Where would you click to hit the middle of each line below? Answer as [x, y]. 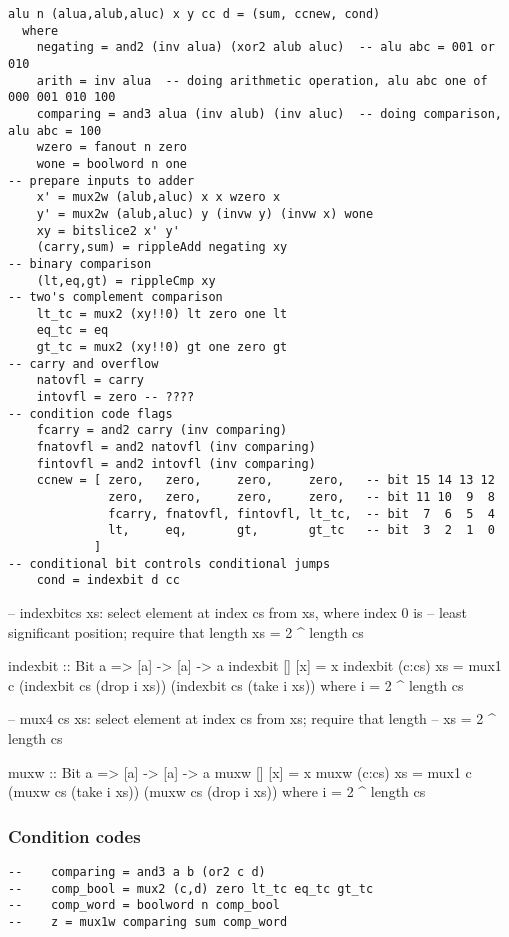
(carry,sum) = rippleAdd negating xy [162, 247]
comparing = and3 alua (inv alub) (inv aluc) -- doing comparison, [269, 113]
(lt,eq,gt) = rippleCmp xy [126, 280]
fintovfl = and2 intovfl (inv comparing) [176, 463]
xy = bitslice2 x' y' [108, 230]
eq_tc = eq [72, 330]
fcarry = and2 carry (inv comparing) [162, 430]
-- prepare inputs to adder [101, 180]
